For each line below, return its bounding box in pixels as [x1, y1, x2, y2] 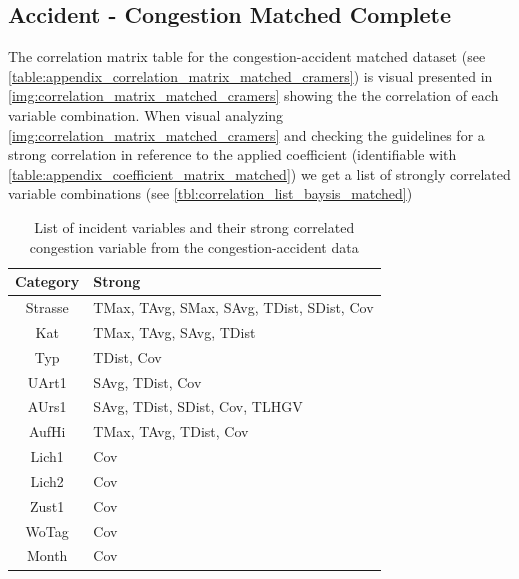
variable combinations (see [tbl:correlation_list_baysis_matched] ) [8, 183, 413, 204]
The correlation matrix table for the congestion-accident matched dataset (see [8, 46, 486, 67]
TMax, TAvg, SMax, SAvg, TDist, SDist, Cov [93, 296, 374, 317]
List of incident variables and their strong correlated [34, 216, 355, 237]
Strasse [25, 296, 69, 317]
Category [15, 271, 80, 292]
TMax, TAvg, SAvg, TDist [93, 321, 256, 342]
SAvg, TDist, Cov [93, 371, 202, 392]
